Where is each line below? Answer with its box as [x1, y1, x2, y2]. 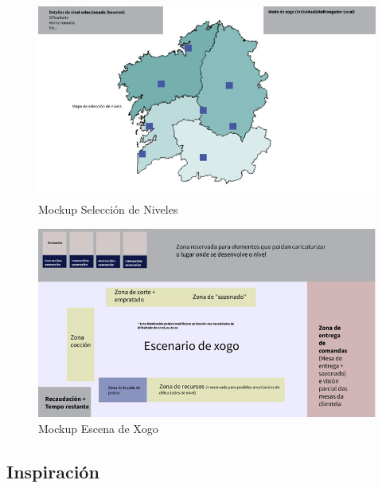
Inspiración [6, 458, 99, 483]
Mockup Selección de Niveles [38, 200, 178, 217]
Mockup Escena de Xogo [38, 419, 158, 436]
